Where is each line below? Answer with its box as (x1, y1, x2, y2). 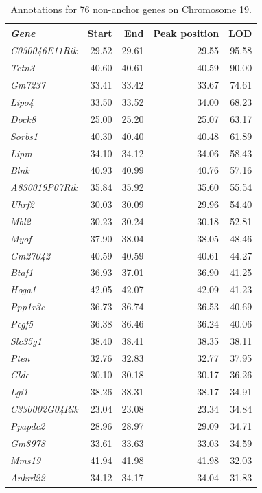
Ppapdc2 (10, 419, 45, 433)
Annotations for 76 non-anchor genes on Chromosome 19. (10, 2, 252, 16)
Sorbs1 (10, 128, 38, 143)
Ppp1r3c (10, 299, 45, 314)
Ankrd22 (10, 470, 45, 484)
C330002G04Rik (10, 402, 78, 416)
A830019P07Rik (10, 180, 78, 194)
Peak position (153, 25, 219, 40)
